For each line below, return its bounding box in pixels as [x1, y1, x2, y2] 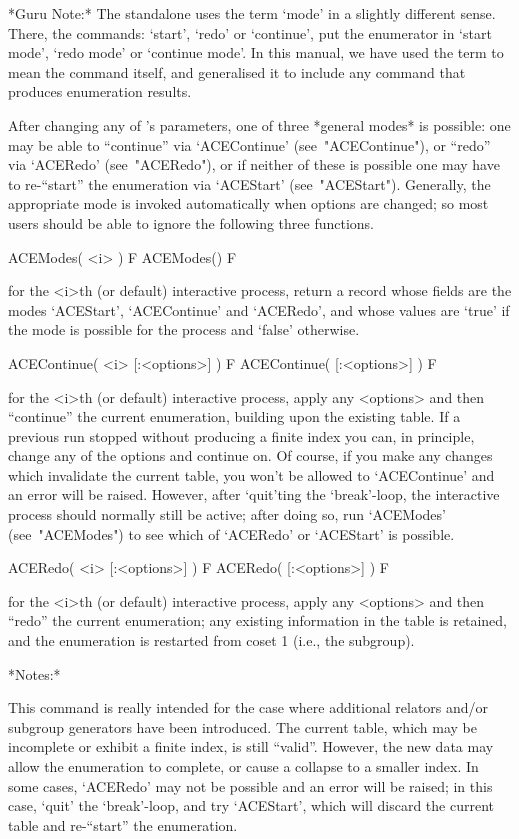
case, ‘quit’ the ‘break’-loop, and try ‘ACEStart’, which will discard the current [8, 795, 494, 816]
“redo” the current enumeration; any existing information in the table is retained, [8, 610, 507, 631]
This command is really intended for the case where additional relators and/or [8, 697, 489, 718]
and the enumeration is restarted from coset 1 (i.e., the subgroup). [8, 630, 415, 651]
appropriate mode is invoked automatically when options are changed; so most [8, 193, 489, 214]
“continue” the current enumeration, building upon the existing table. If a [8, 406, 461, 427]
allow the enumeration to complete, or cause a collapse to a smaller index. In [8, 756, 479, 776]
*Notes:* [8, 663, 61, 684]
